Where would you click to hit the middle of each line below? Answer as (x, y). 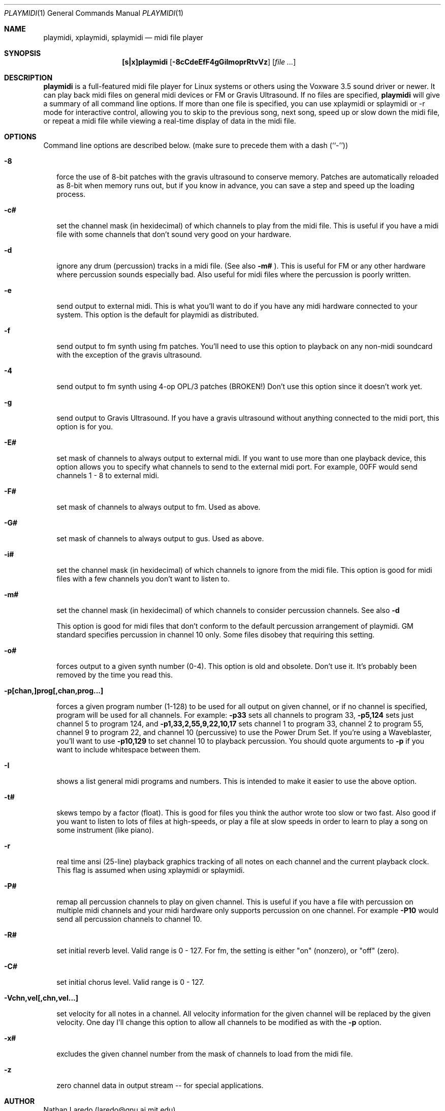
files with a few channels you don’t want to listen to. (143, 579)
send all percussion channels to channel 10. (129, 919)
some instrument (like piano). (105, 830)
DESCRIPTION (28, 78)
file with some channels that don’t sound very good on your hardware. (174, 234)
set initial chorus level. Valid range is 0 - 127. (130, 982)
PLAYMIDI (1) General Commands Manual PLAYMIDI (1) (94, 13)
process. (71, 194)
